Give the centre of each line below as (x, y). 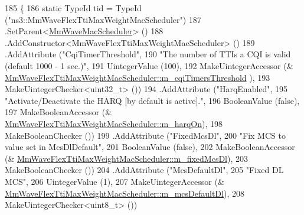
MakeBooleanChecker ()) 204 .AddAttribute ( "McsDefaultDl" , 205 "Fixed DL (144, 170)
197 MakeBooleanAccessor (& (58, 112)
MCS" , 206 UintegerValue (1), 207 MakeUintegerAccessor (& (115, 181)
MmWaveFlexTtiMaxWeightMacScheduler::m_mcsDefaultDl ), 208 (125, 193)
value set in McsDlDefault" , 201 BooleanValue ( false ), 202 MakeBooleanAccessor (150, 147)
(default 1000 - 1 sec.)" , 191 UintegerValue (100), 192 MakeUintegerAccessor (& (149, 65)
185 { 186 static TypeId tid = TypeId (73, 8)
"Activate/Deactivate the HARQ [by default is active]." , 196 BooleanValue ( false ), (152, 100)
